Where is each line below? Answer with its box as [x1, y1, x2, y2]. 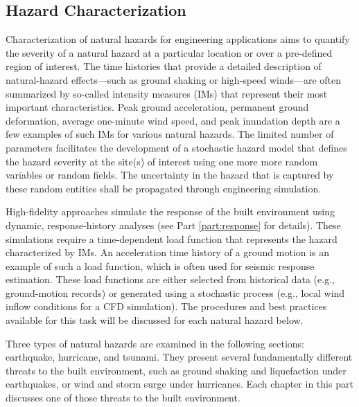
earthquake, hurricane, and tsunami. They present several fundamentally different [6, 350, 353, 364]
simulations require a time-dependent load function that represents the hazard [6, 231, 338, 246]
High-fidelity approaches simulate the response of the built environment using [6, 204, 335, 219]
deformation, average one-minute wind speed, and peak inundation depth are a [6, 113, 340, 127]
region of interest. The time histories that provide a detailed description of [6, 59, 322, 73]
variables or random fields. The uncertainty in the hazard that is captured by [6, 168, 334, 182]
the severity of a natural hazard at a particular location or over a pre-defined [6, 45, 333, 60]
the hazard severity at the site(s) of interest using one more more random [6, 154, 318, 168]
